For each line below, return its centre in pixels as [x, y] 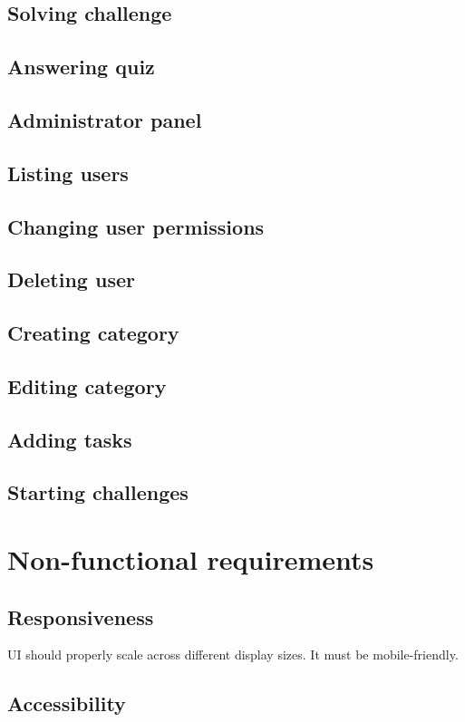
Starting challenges [98, 492]
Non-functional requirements [191, 559]
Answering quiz [81, 67]
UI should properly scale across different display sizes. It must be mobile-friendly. [233, 655]
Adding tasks [70, 439]
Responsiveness [81, 616]
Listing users [68, 173]
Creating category [93, 333]
